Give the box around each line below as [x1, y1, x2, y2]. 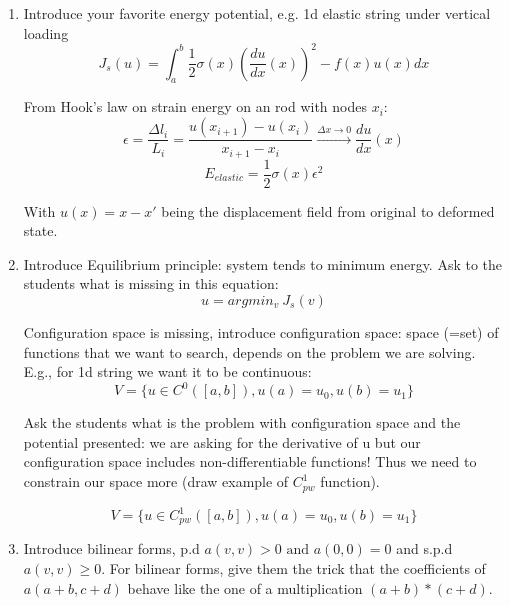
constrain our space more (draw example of [23, 471, 289, 492]
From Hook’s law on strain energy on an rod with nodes [23, 96, 368, 117]
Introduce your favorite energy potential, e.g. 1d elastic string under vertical [23, 3, 491, 23]
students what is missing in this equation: [23, 273, 279, 294]
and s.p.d [396, 538, 453, 559]
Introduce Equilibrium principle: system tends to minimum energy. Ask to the [23, 253, 503, 274]
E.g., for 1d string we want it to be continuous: [23, 361, 312, 382]
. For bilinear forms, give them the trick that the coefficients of [101, 558, 486, 579]
